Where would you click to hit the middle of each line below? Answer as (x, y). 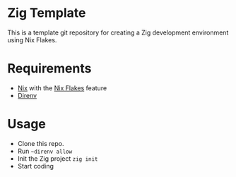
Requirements (49, 69)
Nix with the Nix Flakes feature (62, 88)
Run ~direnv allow (45, 151)
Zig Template (47, 13)
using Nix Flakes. (32, 39)
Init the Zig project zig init (58, 158)
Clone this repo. (41, 143)
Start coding (36, 166)
